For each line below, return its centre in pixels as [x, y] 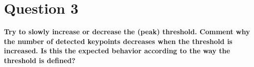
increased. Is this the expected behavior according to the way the [117, 51]
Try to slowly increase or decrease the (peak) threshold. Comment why [127, 32]
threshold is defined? [40, 60]
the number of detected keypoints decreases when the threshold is [118, 41]
